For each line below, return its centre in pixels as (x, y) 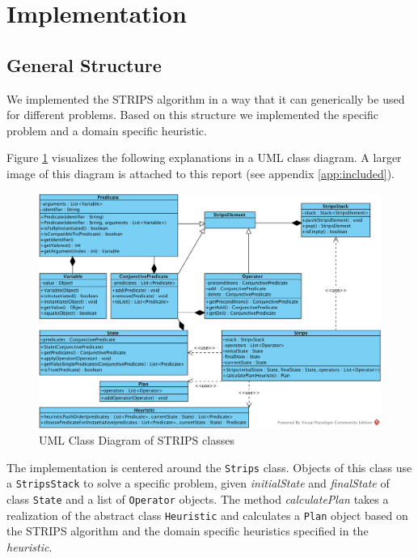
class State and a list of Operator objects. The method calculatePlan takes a (198, 499)
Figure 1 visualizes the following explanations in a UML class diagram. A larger (204, 158)
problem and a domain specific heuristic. (107, 130)
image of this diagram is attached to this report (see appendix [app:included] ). (201, 173)
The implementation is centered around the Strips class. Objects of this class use (209, 467)
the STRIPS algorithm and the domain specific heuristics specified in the (188, 531)
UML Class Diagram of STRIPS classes (137, 440)
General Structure (84, 64)
